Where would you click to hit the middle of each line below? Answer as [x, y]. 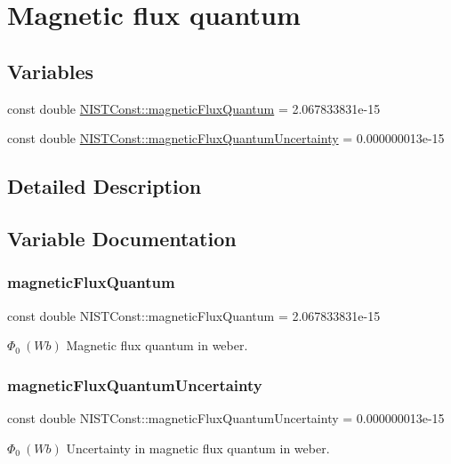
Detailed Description [105, 186]
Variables [51, 71]
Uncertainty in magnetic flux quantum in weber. [198, 448]
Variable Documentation [122, 238]
